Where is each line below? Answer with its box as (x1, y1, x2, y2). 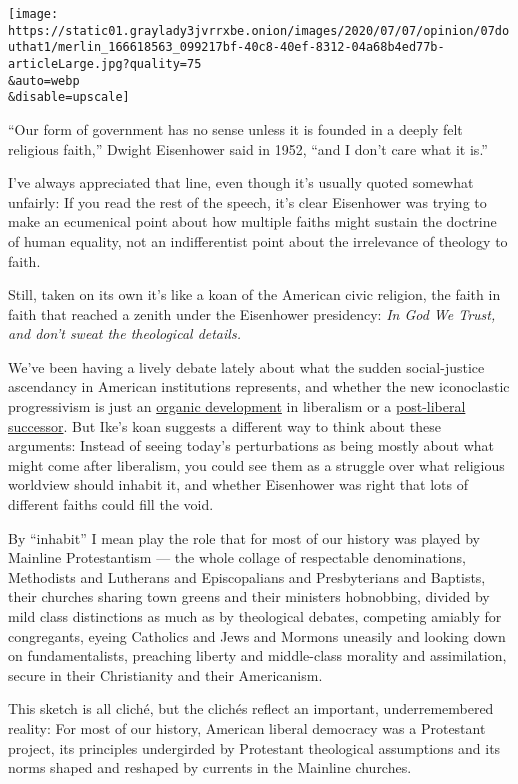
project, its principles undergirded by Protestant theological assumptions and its (8, 737, 501, 758)
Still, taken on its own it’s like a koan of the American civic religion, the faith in (8, 284, 501, 305)
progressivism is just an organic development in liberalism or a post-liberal (8, 396, 466, 417)
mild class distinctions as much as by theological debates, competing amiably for (8, 606, 502, 626)
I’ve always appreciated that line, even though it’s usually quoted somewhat (8, 172, 474, 193)
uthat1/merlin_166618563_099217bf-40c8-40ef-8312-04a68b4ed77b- (8, 40, 445, 55)
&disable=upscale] (8, 90, 130, 105)
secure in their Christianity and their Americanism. (8, 664, 323, 685)
